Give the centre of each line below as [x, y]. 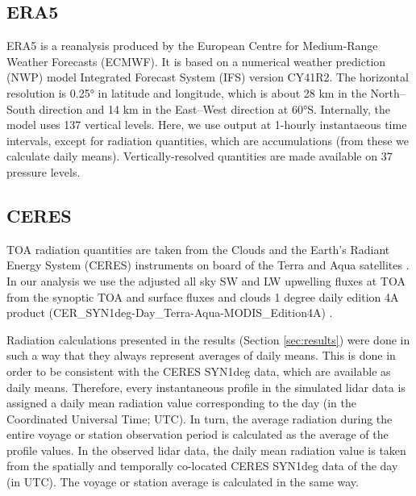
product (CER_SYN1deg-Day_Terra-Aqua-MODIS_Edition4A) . [170, 313]
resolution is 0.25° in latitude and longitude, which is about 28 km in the [187, 92]
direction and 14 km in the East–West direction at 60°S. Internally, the [214, 108]
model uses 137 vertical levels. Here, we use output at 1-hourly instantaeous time [207, 125]
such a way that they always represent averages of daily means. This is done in [201, 355]
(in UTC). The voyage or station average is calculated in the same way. [183, 482]
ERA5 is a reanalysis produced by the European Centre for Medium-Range [192, 46]
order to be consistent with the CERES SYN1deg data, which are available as [199, 371]
